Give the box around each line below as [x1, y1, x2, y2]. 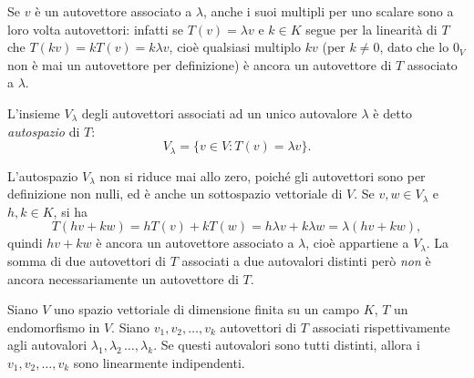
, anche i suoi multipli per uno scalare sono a [203, 2, 454, 20]
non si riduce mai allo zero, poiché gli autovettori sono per [99, 166, 426, 185]
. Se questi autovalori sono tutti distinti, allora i [153, 335, 420, 354]
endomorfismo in [7, 317, 100, 336]
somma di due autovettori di [7, 250, 166, 270]
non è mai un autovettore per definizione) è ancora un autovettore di [7, 55, 392, 74]
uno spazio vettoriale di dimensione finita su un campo [53, 300, 360, 319]
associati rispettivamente [312, 317, 450, 336]
